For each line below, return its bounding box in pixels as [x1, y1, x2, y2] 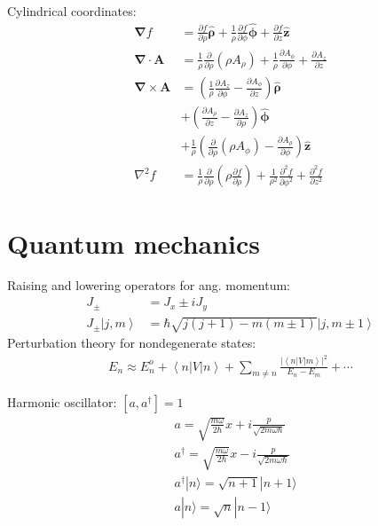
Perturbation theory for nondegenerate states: [7, 334, 256, 352]
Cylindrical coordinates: [7, 2, 137, 20]
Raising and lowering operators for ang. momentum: [7, 276, 291, 294]
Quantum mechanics [7, 224, 261, 261]
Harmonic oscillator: [7, 393, 117, 412]
